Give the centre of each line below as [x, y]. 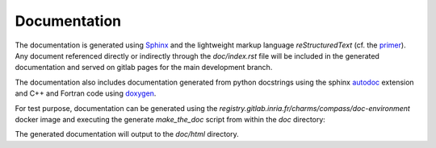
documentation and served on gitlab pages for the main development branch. [144, 68]
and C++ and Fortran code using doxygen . [86, 93]
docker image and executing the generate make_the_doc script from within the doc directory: [170, 119]
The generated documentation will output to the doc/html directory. [127, 134]
